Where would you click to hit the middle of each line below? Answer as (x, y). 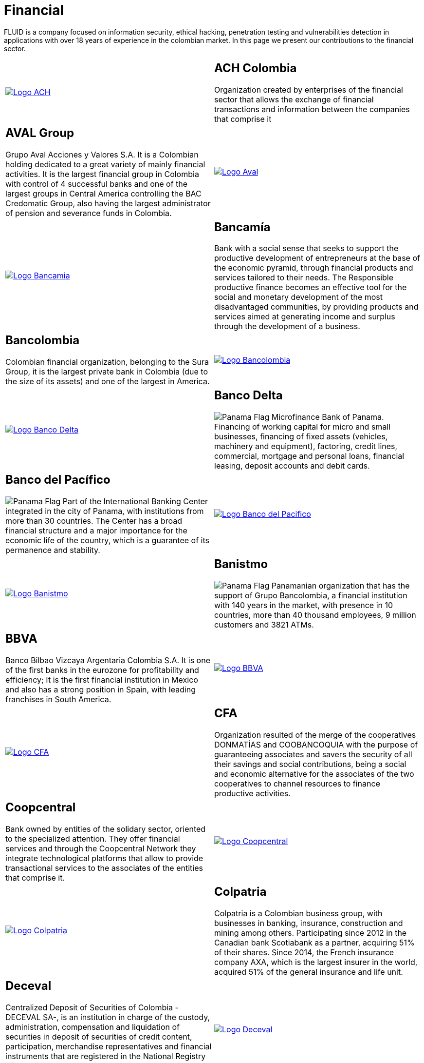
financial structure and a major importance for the (96, 531)
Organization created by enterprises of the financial (309, 89)
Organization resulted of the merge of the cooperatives (315, 735)
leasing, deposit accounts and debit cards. (292, 466)
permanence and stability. (53, 550)
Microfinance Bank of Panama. (328, 417)
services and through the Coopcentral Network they (101, 848)
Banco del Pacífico (58, 480)
